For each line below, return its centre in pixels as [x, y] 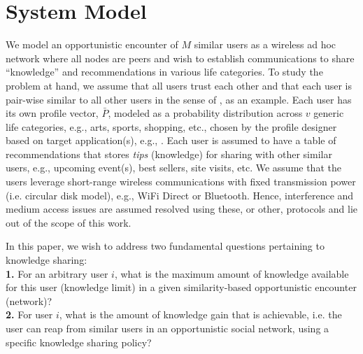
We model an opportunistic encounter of [92, 44]
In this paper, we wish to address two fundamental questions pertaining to [165, 246]
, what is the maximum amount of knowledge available [232, 273]
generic [329, 113]
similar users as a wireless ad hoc [265, 44]
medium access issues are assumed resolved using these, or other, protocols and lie [182, 209]
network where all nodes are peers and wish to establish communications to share [180, 58]
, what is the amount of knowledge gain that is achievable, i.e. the [200, 314]
